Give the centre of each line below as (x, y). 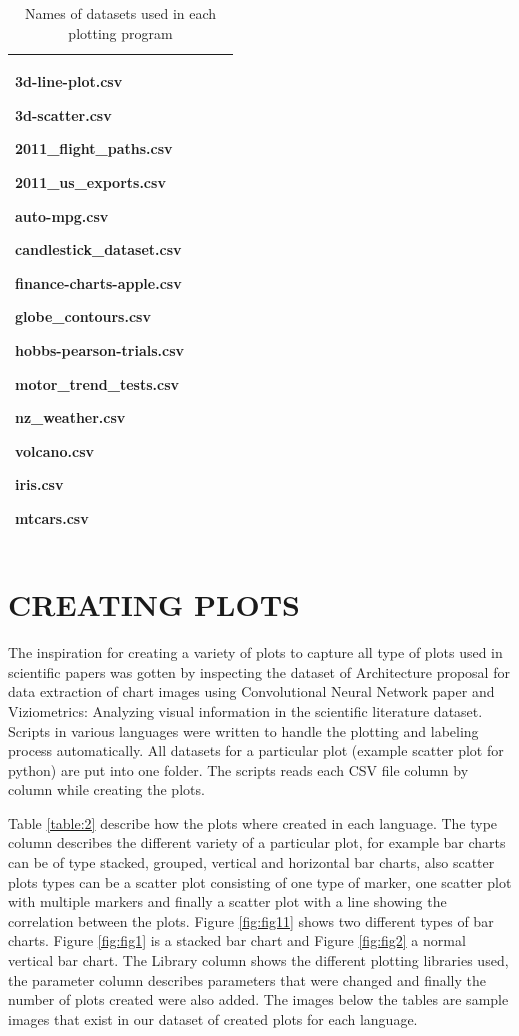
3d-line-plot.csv (69, 81)
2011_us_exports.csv (90, 181)
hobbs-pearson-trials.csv (100, 349)
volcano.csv (55, 450)
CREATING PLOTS (154, 604)
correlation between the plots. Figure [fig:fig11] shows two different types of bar (251, 920)
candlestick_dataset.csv (98, 249)
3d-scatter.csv (63, 114)
